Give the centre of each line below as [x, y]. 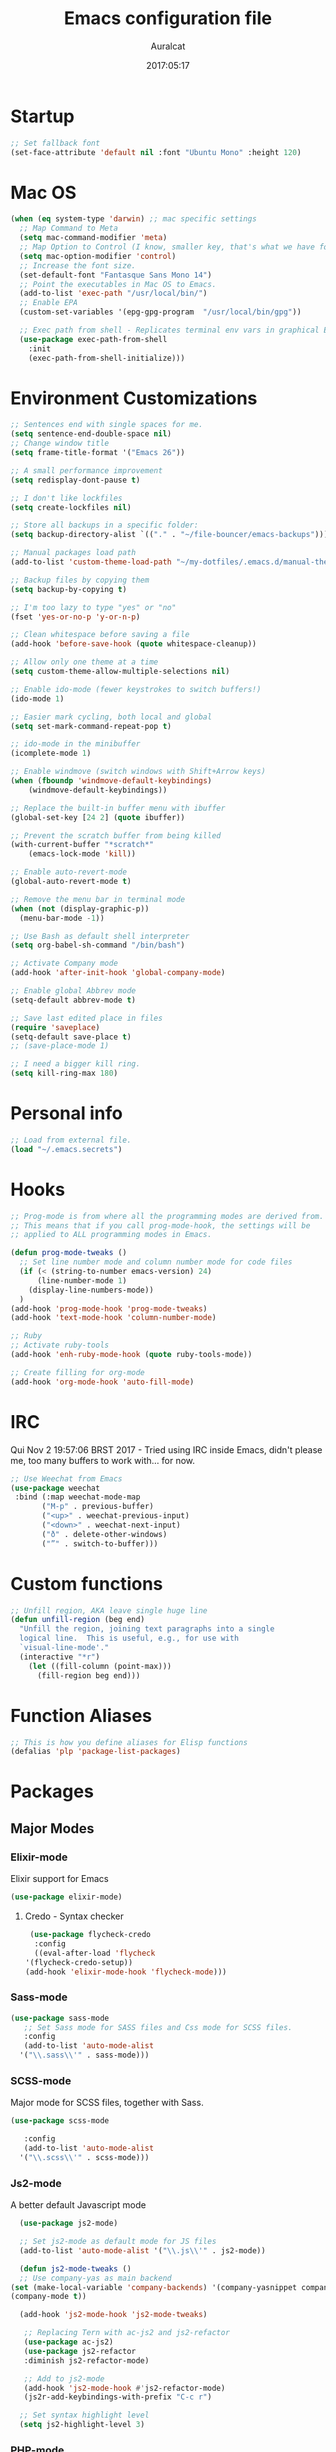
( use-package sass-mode [60, 2018]
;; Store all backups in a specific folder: [104, 525]
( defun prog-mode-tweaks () [69, 1253]
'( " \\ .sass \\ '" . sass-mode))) [84, 2055]
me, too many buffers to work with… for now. [103, 1460]
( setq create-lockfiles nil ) [71, 507]
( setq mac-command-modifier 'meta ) [93, 238]
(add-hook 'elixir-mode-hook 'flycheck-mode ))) [125, 1972]
